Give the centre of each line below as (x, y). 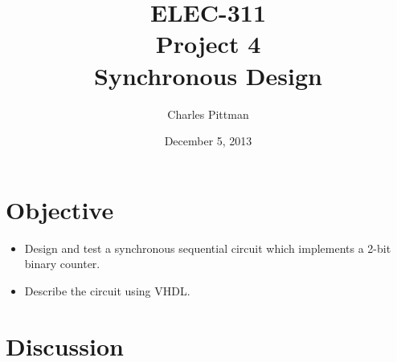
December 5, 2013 (208, 141)
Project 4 (208, 44)
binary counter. (62, 264)
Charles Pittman (208, 114)
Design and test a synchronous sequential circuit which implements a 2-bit (208, 248)
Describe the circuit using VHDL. (107, 290)
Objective (60, 209)
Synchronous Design (208, 75)
